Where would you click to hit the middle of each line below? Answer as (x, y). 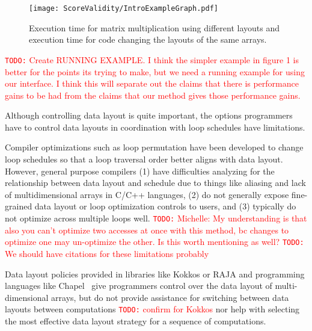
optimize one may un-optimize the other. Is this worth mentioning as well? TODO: (154, 242)
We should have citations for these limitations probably (107, 253)
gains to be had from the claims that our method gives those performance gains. (153, 95)
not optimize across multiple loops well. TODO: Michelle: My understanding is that (156, 218)
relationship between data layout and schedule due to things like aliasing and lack (155, 183)
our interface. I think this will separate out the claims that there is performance (152, 83)
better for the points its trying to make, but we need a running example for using (155, 71)
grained (19, 206)
